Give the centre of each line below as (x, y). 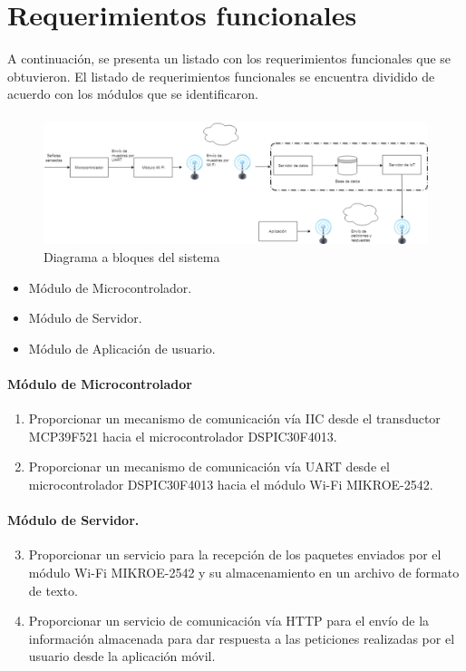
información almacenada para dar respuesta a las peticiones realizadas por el (242, 638)
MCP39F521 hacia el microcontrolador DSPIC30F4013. (183, 436)
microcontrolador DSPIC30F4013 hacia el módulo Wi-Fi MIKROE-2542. (231, 484)
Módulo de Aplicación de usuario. (122, 348)
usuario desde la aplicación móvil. (122, 656)
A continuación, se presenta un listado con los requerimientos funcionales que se (229, 58)
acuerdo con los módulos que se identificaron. (133, 94)
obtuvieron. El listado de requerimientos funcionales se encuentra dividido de (221, 76)
